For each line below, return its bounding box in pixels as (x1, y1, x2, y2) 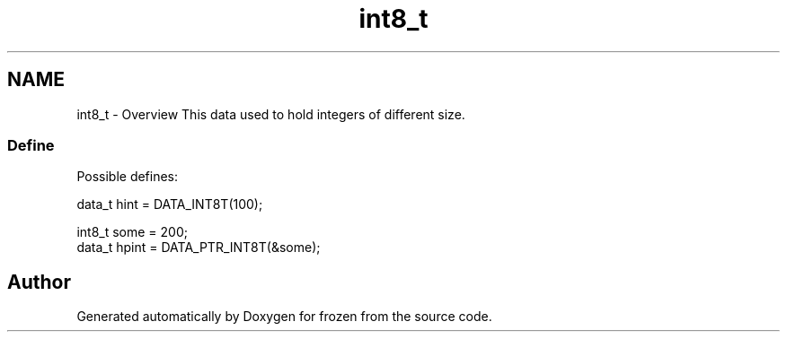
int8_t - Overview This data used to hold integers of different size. (76, 106, 465, 122)
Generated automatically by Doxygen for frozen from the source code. (76, 309, 492, 325)
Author (7, 270, 71, 293)
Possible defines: (76, 169, 179, 185)
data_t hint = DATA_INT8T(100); (76, 196, 263, 213)
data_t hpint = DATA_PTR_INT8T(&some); (76, 239, 321, 256)
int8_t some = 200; (76, 224, 188, 240)
